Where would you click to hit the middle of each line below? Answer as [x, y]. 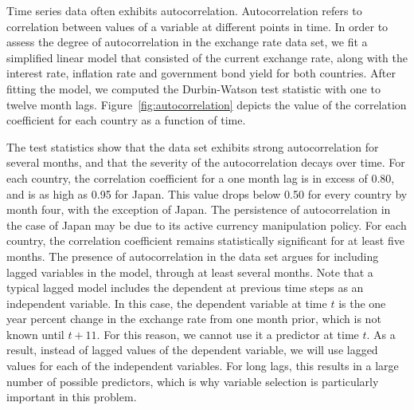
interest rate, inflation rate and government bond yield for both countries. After [201, 73]
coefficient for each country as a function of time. [126, 120]
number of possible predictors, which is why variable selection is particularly [193, 381]
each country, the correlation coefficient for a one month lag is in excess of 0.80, [201, 177]
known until [35, 334]
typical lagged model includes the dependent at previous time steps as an [185, 288]
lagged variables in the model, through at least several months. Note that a [190, 272]
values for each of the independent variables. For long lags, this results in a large [203, 366]
